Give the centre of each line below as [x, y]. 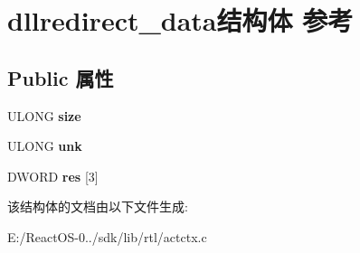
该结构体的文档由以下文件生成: [98, 206]
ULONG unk [45, 146]
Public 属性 [61, 77]
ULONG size [44, 115]
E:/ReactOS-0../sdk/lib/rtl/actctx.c [107, 236]
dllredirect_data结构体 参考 [180, 20]
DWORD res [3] [53, 176]
